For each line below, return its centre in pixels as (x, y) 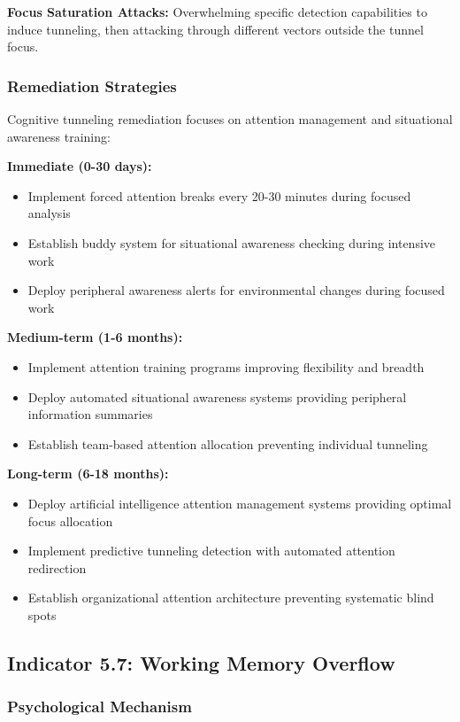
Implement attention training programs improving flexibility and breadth (226, 366)
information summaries (90, 414)
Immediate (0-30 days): (80, 166)
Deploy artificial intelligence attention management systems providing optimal (240, 503)
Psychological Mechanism (100, 706)
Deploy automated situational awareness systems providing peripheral (217, 396)
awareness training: (59, 136)
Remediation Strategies (92, 85)
